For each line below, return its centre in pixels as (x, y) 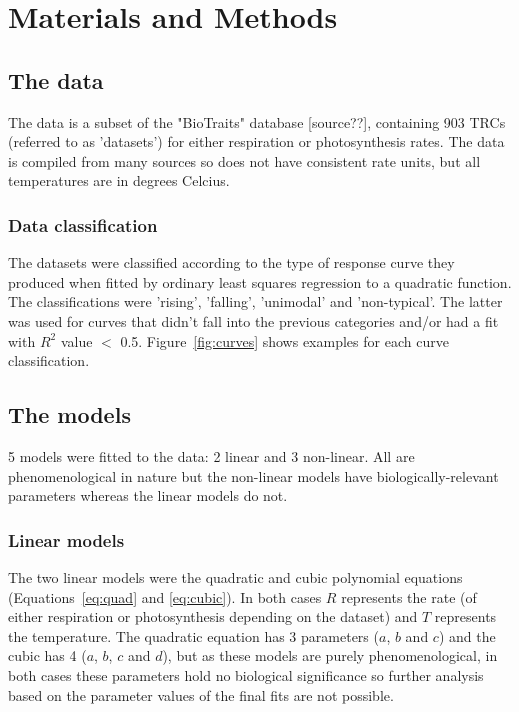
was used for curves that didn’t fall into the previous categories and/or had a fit (253, 320)
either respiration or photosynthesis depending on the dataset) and (213, 616)
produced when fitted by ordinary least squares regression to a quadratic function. (260, 281)
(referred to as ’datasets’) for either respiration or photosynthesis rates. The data (256, 141)
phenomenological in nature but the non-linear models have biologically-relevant (253, 475)
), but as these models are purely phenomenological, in (330, 655)
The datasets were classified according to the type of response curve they (231, 262)
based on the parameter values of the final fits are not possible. (201, 694)
